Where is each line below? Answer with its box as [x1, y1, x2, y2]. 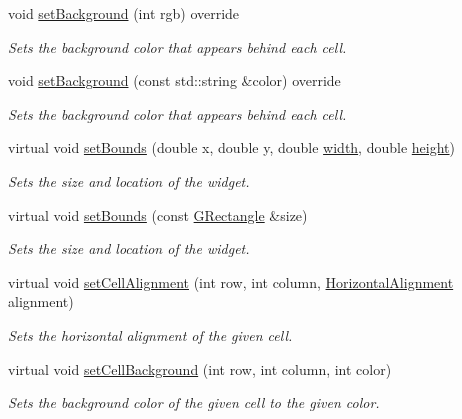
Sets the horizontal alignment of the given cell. [8, 324, 293, 345]
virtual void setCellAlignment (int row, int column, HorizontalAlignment [8, 271, 454, 292]
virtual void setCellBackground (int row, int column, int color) [8, 358, 392, 379]
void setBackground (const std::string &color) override [8, 70, 341, 91]
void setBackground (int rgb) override [8, 3, 240, 23]
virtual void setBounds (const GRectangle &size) [8, 204, 308, 225]
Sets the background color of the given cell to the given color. [8, 392, 380, 413]
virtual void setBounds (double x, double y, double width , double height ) [8, 137, 455, 158]
